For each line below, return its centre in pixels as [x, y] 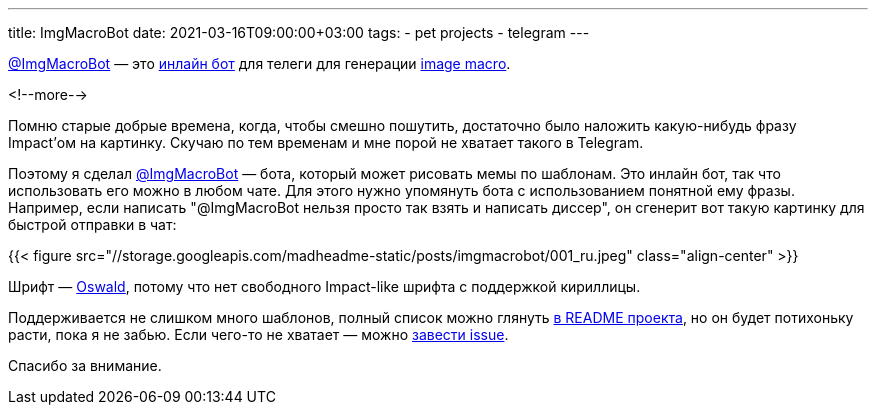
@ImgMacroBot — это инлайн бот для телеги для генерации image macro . [259, 63]
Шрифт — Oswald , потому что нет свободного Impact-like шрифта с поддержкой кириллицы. [324, 286]
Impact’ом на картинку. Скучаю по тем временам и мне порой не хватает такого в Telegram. [326, 142]
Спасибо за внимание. [85, 365]
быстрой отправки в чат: [92, 224]
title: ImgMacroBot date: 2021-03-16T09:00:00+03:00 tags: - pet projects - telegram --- [299, 32]
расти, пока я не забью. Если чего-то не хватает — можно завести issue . [258, 334]
